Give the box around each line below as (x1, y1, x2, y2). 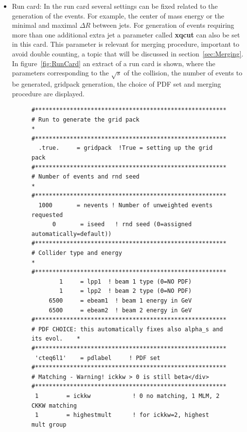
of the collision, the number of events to (123, 68, 243, 78)
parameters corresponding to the (12, 68, 109, 78)
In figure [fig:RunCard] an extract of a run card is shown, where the (12, 58, 215, 68)
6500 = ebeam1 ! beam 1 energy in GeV (49, 297, 192, 304)
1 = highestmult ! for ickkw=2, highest (35, 412, 209, 419)
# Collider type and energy (31, 250, 122, 257)
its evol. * (31, 335, 81, 342)
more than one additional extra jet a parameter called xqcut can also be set (12, 29, 240, 39)
